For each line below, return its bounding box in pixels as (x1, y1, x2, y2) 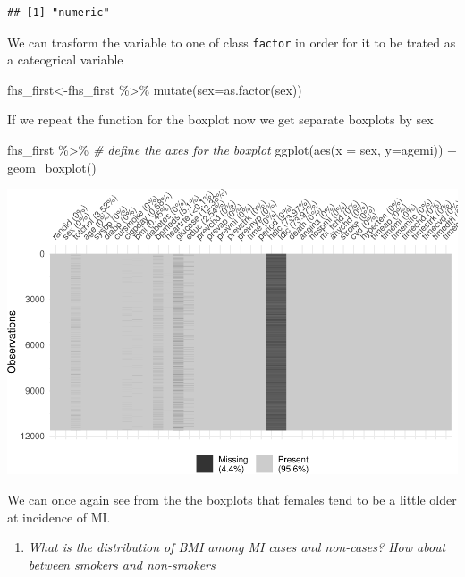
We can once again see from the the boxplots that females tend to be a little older (7, 489, 457, 508)
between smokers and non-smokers (28, 555, 216, 573)
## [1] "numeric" (7, 6, 110, 19)
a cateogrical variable (7, 50, 123, 69)
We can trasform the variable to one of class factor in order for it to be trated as (7, 32, 456, 51)
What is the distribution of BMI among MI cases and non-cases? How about (28, 538, 446, 556)
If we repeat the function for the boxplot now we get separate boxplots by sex (7, 110, 434, 129)
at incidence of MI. (7, 507, 111, 526)
